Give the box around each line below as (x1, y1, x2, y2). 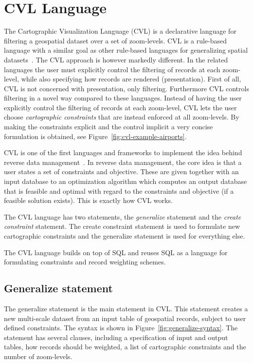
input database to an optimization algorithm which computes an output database (4, 176, 247, 186)
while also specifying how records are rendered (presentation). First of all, (21, 74, 241, 84)
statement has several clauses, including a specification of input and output (4, 332, 228, 342)
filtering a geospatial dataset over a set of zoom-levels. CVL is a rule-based (4, 35, 227, 45)
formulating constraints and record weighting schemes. (4, 257, 166, 267)
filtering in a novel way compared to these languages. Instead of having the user (4, 93, 242, 103)
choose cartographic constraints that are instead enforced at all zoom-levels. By (4, 112, 239, 122)
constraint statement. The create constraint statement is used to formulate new (4, 221, 240, 231)
